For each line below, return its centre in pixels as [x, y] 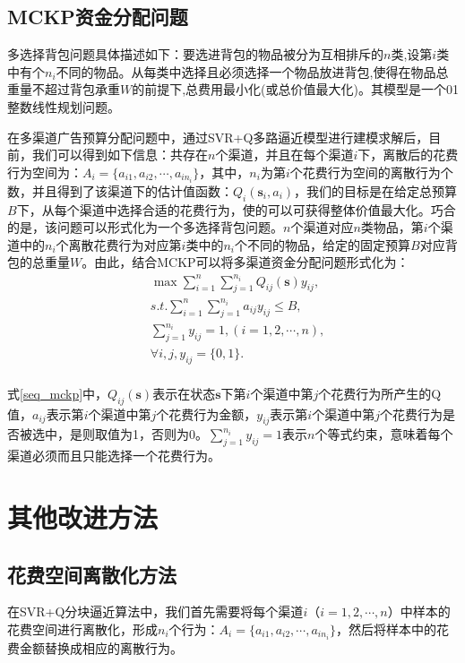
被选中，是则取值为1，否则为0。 [113, 434]
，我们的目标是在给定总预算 [376, 190]
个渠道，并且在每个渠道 [284, 155]
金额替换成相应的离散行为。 [101, 648]
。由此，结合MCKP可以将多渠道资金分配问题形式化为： [245, 262]
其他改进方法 [83, 517]
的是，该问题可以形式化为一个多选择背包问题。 [145, 227]
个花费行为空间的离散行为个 [371, 172]
